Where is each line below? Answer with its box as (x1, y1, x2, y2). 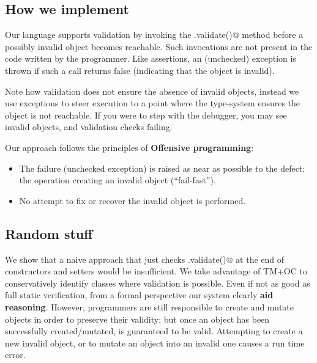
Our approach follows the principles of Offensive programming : (5, 141, 254, 153)
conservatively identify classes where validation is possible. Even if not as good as (5, 276, 310, 289)
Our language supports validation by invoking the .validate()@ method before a (5, 28, 304, 41)
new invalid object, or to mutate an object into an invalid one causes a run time (5, 336, 305, 349)
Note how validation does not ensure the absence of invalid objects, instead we (5, 84, 299, 97)
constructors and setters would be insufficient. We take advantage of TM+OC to (5, 265, 307, 277)
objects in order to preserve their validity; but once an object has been (5, 312, 270, 325)
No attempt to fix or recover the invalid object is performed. (19, 194, 246, 207)
